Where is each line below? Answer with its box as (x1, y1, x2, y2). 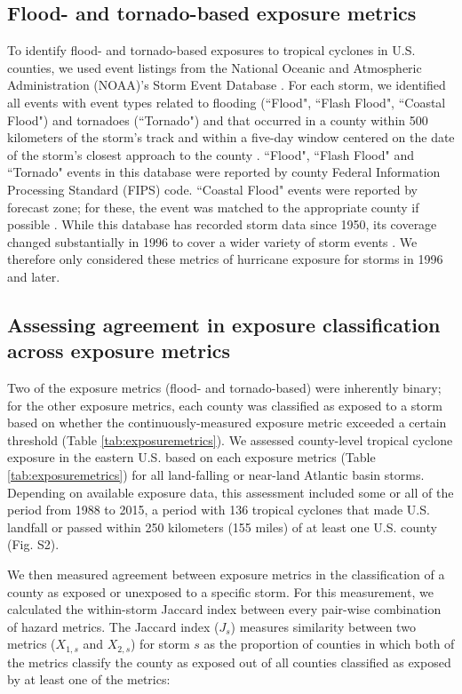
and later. (7, 267, 60, 285)
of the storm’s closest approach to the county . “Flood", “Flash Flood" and (7, 145, 414, 164)
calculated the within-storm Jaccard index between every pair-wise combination (7, 600, 442, 618)
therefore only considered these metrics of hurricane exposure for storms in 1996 (7, 250, 443, 268)
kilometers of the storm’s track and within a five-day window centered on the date (7, 128, 455, 147)
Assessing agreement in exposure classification (7, 310, 441, 338)
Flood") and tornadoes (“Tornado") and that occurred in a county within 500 (7, 110, 428, 129)
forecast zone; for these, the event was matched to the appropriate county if (7, 197, 419, 216)
